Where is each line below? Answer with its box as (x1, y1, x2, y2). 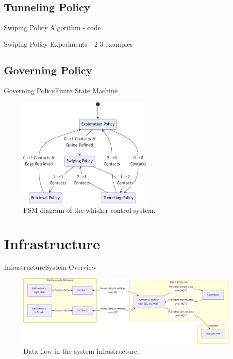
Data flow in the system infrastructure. (23, 345, 139, 356)
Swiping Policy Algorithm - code (4, 22, 101, 33)
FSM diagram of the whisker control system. (23, 205, 156, 215)
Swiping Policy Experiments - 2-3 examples (4, 38, 133, 49)
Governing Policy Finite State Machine (4, 85, 117, 95)
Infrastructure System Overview (4, 261, 97, 272)
